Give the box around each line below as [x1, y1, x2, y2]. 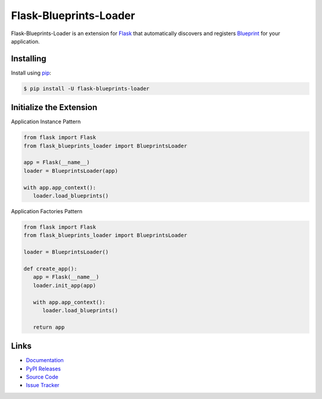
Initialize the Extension [11, 102, 98, 113]
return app [33, 323, 65, 331]
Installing [11, 54, 47, 64]
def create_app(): [23, 265, 78, 272]
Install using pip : [11, 69, 52, 76]
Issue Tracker [26, 382, 60, 389]
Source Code [26, 373, 59, 381]
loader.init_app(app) [33, 282, 97, 289]
